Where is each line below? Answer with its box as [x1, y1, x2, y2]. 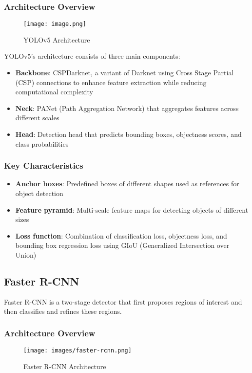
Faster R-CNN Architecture [23, 361, 106, 371]
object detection [15, 188, 63, 198]
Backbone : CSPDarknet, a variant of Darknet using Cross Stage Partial [15, 67, 234, 78]
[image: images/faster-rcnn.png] [23, 347, 132, 354]
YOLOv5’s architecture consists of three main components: [4, 51, 180, 61]
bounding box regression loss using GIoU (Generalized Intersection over [15, 240, 230, 250]
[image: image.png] [23, 21, 86, 28]
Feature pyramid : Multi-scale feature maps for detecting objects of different [15, 204, 249, 215]
